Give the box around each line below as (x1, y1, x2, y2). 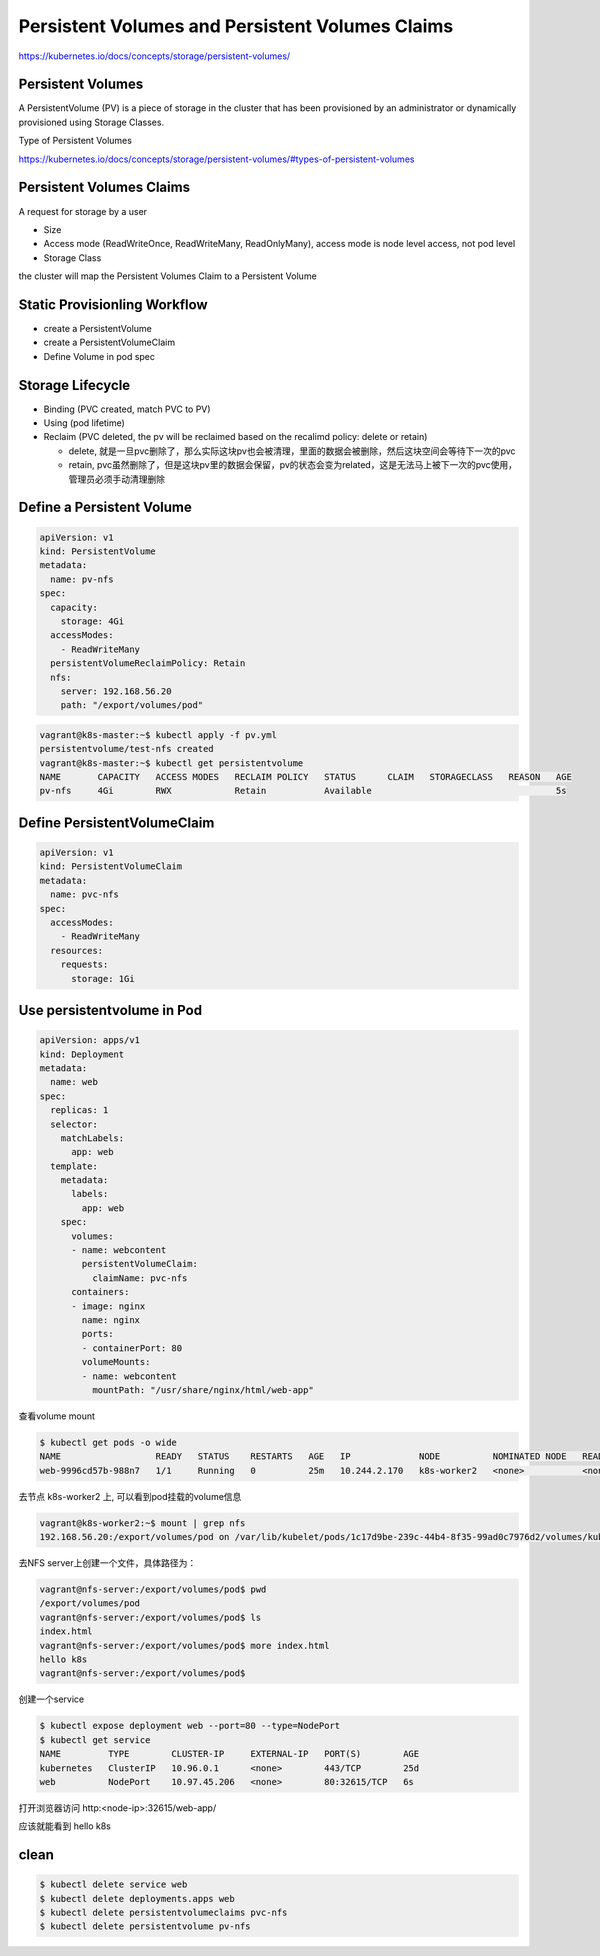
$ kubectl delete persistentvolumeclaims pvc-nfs (39, 1907, 288, 1919)
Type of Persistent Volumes (18, 135, 132, 147)
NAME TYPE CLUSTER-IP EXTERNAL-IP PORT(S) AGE (39, 1748, 420, 1760)
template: (50, 1160, 99, 1172)
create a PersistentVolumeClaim (43, 336, 175, 349)
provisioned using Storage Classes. (18, 116, 165, 128)
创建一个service (18, 1693, 85, 1705)
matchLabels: (60, 1132, 125, 1144)
